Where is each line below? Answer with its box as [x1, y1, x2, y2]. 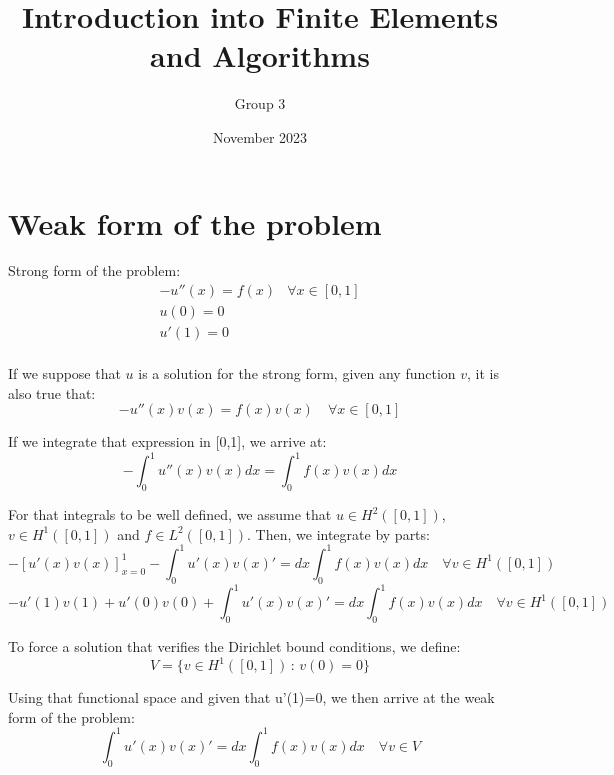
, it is [467, 363, 500, 384]
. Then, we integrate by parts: [247, 523, 430, 544]
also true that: [8, 382, 96, 403]
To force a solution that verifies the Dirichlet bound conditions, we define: [8, 636, 461, 657]
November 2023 [212, 126, 308, 147]
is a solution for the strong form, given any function [138, 363, 456, 384]
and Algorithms [150, 35, 370, 76]
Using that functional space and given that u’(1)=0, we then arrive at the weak [8, 687, 495, 708]
